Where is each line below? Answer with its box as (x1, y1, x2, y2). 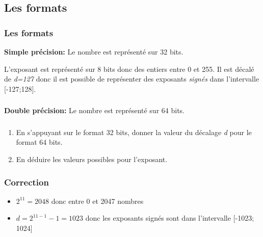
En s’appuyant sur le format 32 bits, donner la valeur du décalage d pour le (16, 126, 252, 137)
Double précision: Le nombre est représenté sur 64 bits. (4, 105, 185, 116)
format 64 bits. (16, 137, 63, 147)
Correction (4, 175, 49, 188)
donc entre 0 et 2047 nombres (51, 195, 144, 206)
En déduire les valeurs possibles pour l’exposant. (16, 154, 168, 164)
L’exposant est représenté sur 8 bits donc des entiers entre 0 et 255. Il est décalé (4, 63, 254, 74)
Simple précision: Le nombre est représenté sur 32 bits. (4, 46, 183, 57)
